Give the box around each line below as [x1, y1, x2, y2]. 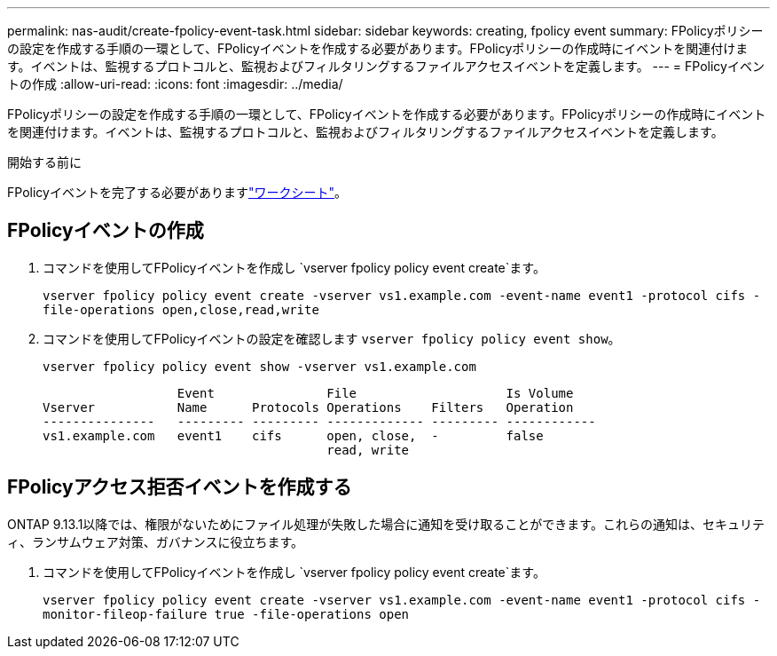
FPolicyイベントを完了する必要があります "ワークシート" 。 [7, 185, 347, 200]
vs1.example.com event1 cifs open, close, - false [43, 428, 544, 443]
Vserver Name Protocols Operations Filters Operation [43, 399, 574, 415]
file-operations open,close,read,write [43, 302, 319, 317]
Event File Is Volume [177, 385, 574, 400]
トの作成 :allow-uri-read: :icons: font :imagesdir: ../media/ [7, 76, 343, 91]
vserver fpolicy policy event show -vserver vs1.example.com [43, 359, 476, 374]
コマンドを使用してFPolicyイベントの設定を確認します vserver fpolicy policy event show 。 [43, 330, 621, 346]
